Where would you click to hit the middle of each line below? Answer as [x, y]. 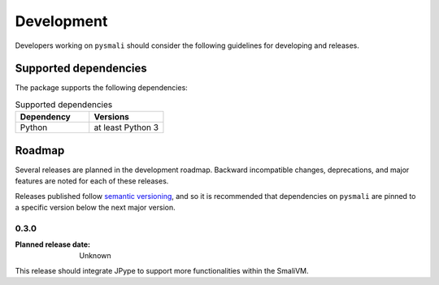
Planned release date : [53, 244]
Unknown [95, 256]
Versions [112, 117]
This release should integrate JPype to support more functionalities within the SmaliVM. [162, 270]
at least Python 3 [126, 127]
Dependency [45, 117]
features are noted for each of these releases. [92, 181]
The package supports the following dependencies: [102, 88]
